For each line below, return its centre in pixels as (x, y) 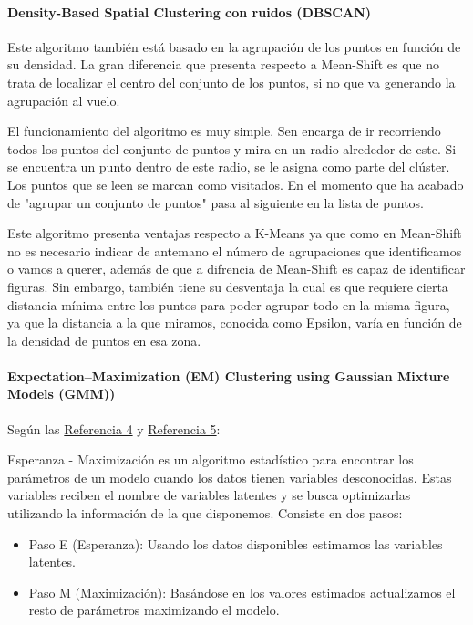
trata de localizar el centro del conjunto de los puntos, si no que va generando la (231, 82)
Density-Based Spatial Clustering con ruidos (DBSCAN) (190, 11)
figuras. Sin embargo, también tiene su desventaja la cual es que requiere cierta (228, 286)
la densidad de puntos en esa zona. (104, 340)
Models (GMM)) (62, 394)
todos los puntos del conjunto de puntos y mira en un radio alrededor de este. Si (232, 148)
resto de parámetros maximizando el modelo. (154, 610)
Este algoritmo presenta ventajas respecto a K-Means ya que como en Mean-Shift (235, 233)
